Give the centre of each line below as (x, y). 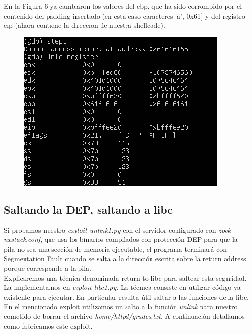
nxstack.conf (22, 239)
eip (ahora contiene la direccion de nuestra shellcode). (85, 25)
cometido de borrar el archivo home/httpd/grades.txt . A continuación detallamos (124, 316)
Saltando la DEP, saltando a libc (88, 209)
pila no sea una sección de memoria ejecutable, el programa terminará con (115, 249)
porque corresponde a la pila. (48, 268)
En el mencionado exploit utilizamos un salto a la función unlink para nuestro (121, 306)
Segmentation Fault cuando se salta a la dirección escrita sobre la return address (125, 258)
